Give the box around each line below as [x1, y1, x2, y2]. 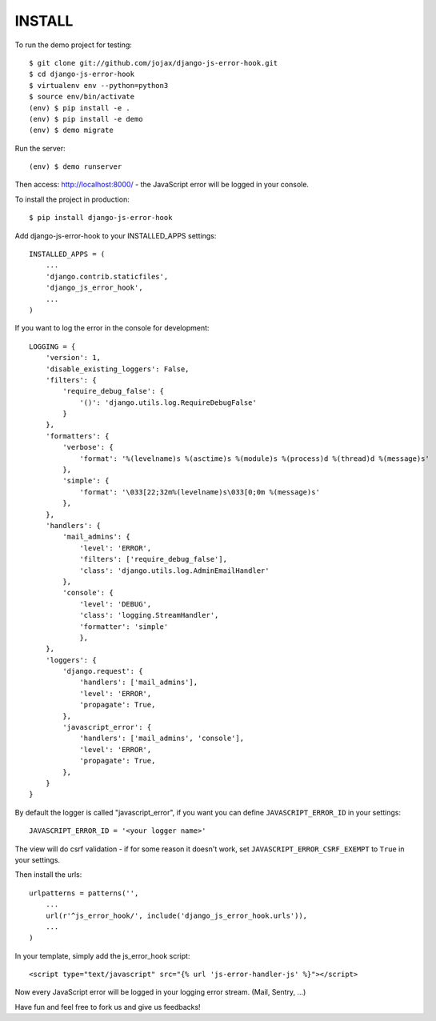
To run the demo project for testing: [14, 40, 132, 50]
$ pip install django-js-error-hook [29, 213, 173, 222]
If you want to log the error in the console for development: [14, 323, 210, 333]
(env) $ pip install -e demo [29, 114, 143, 123]
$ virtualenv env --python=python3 [29, 81, 169, 90]
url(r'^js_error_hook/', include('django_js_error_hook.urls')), [45, 911, 308, 920]
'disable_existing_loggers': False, [45, 364, 190, 374]
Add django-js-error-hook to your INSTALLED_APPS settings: [14, 230, 217, 240]
